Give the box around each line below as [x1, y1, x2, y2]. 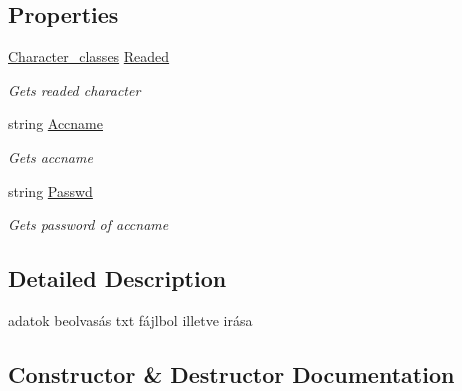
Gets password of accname [8, 214, 169, 235]
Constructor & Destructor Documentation [8, 358, 455, 389]
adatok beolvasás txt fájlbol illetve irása [8, 309, 253, 330]
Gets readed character [8, 79, 141, 100]
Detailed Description [8, 263, 227, 294]
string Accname [8, 113, 103, 134]
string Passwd [8, 180, 93, 201]
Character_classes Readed [8, 46, 170, 67]
